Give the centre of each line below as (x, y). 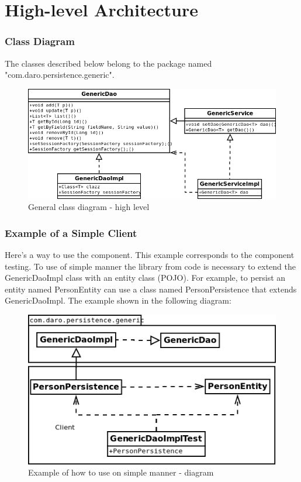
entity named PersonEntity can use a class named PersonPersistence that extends (151, 289)
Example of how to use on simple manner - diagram (121, 472)
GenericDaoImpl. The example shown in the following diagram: (118, 300)
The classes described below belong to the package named (108, 63)
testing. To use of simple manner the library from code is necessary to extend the (150, 266)
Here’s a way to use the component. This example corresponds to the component (150, 255)
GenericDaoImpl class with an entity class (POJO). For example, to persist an (145, 278)
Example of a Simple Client (71, 233)
